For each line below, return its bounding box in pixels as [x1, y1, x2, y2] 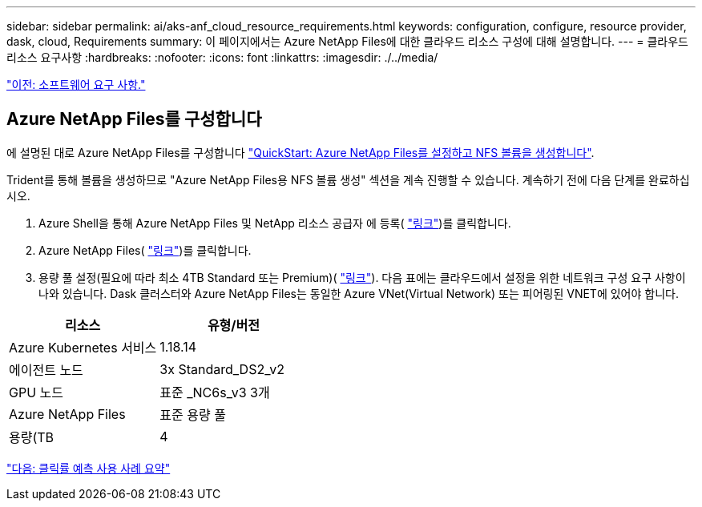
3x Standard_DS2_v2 [159, 360, 284, 377]
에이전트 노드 [9, 361, 83, 378]
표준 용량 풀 [159, 406, 226, 423]
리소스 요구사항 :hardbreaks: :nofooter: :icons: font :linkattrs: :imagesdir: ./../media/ [6, 50, 438, 64]
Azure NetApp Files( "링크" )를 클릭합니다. [38, 243, 252, 257]
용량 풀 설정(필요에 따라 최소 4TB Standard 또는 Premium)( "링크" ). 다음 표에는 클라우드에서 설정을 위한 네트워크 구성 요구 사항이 [38, 270, 686, 284]
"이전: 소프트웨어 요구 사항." [6, 78, 146, 91]
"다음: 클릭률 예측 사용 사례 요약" [6, 461, 171, 475]
